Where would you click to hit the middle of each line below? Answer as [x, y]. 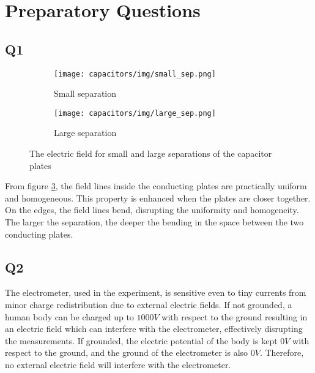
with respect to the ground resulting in [235, 316]
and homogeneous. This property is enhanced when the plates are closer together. [158, 198]
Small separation [85, 93]
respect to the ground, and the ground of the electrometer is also [127, 352]
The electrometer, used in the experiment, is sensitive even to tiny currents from [156, 292]
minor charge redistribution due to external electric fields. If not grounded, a [149, 305]
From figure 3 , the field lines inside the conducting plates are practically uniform [156, 186]
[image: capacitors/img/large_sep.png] [135, 113]
